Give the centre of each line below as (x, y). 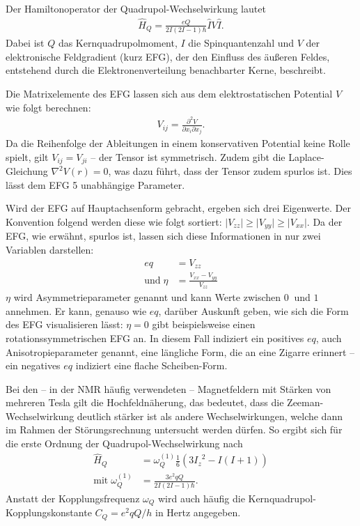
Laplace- (306, 156)
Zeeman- (305, 402)
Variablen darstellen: (50, 250)
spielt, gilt (27, 156)
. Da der (324, 222)
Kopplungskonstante (49, 512)
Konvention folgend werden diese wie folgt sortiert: (114, 222)
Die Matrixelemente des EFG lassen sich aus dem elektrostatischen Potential (169, 93)
